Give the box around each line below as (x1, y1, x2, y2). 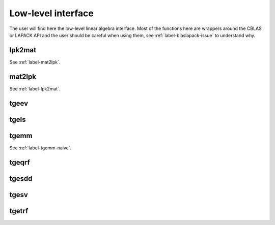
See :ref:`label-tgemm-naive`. (9, 145, 72, 151)
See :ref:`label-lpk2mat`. (9, 85, 61, 91)
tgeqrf (9, 158, 30, 167)
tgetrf (9, 206, 29, 215)
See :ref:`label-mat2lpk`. (9, 59, 61, 65)
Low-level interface (9, 8, 94, 19)
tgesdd (9, 174, 33, 183)
